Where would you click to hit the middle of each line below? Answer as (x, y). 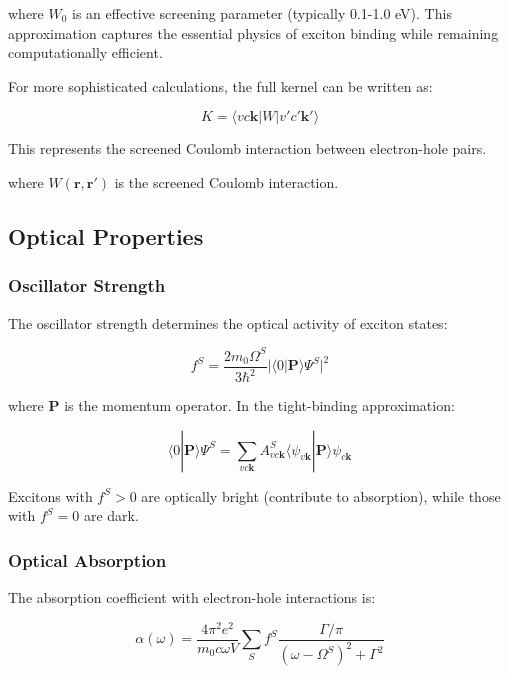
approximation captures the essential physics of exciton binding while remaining (253, 32)
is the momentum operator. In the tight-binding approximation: (259, 405)
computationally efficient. (85, 52)
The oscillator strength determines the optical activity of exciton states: (228, 322)
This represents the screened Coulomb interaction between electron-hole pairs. (247, 148)
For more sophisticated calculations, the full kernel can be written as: (220, 85)
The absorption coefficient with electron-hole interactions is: (192, 597)
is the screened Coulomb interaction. (226, 181)
